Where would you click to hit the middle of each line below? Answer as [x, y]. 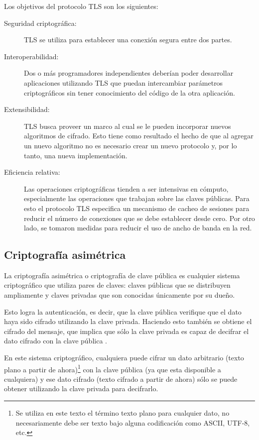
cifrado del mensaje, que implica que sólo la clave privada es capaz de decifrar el [127, 331]
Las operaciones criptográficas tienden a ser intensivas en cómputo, [126, 188]
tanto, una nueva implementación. [76, 155]
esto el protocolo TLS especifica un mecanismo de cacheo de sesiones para [137, 208]
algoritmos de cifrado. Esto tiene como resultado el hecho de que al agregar [139, 136]
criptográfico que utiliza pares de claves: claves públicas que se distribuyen [117, 285]
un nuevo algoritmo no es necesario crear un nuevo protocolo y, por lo [130, 145]
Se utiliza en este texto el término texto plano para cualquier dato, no [123, 413]
